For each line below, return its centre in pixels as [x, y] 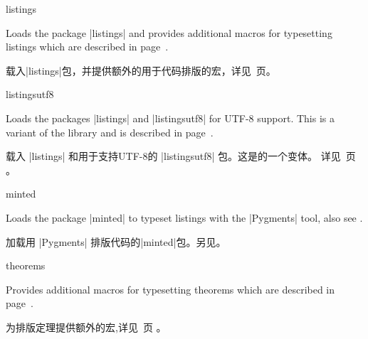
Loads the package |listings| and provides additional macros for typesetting [169, 32]
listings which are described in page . [87, 47]
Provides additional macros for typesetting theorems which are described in [170, 289]
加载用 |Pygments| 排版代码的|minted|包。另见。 [116, 241]
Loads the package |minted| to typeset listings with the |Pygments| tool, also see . [184, 217]
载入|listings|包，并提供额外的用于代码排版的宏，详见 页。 [141, 70]
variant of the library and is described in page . [110, 132]
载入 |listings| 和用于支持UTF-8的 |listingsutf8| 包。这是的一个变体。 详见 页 [181, 156]
